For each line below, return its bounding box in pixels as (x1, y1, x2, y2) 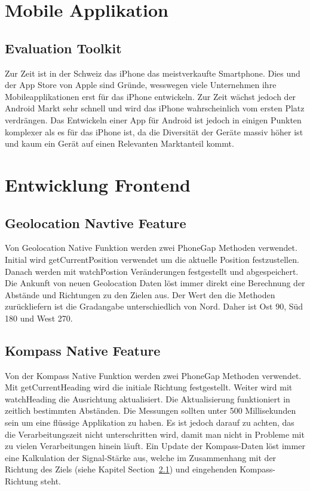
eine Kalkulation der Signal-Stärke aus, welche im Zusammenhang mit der (5, 451, 277, 463)
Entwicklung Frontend (5, 172, 191, 196)
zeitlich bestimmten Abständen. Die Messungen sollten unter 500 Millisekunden (5, 404, 296, 417)
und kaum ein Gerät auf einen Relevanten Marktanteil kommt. (5, 137, 234, 150)
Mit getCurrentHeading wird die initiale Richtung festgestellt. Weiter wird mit (5, 381, 293, 393)
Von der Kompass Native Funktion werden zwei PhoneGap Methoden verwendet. (5, 369, 302, 381)
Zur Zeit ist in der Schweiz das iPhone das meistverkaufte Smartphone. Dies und (5, 66, 300, 79)
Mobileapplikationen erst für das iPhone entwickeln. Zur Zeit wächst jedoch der (5, 90, 296, 102)
